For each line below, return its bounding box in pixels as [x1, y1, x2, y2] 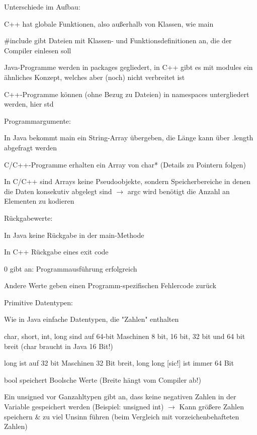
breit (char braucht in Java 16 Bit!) [4, 340, 113, 351]
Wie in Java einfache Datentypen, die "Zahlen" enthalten [4, 314, 179, 324]
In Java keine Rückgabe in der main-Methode [4, 229, 144, 240]
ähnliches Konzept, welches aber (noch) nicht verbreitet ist [4, 71, 185, 82]
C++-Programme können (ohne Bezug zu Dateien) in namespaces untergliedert [4, 89, 249, 99]
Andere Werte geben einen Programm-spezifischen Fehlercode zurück [4, 280, 216, 291]
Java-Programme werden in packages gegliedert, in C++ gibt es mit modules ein [4, 62, 253, 72]
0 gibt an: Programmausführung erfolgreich [4, 263, 137, 274]
